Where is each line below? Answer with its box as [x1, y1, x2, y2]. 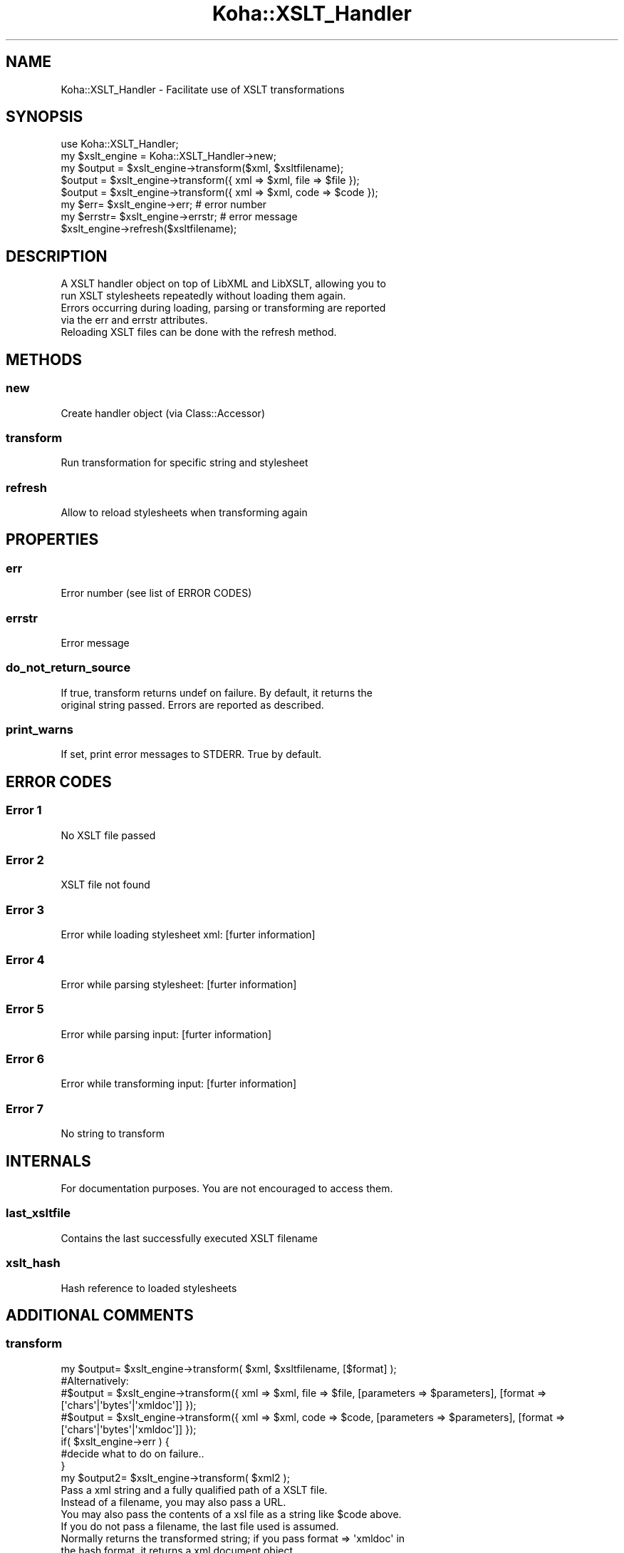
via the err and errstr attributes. [61, 314, 208, 327]
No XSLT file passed [61, 829, 156, 841]
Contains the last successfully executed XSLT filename [61, 1231, 318, 1244]
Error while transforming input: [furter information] [61, 1077, 297, 1090]
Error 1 [6, 803, 42, 818]
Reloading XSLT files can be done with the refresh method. [61, 326, 337, 339]
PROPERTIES [6, 531, 99, 549]
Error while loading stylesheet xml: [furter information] [61, 928, 316, 941]
